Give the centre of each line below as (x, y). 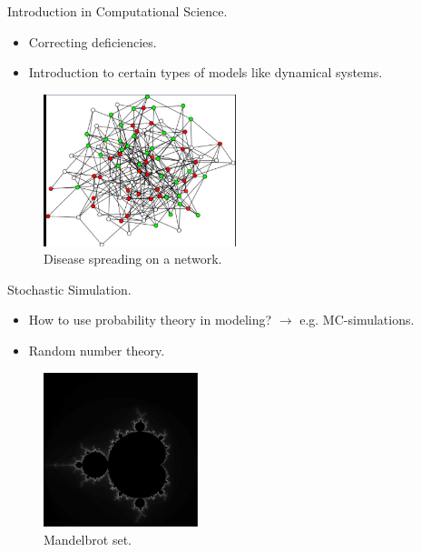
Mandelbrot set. (88, 539)
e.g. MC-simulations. (357, 320)
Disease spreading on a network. (133, 259)
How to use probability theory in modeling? (150, 320)
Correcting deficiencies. (93, 41)
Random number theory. (97, 350)
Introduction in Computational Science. (117, 11)
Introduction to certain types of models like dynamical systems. (206, 72)
